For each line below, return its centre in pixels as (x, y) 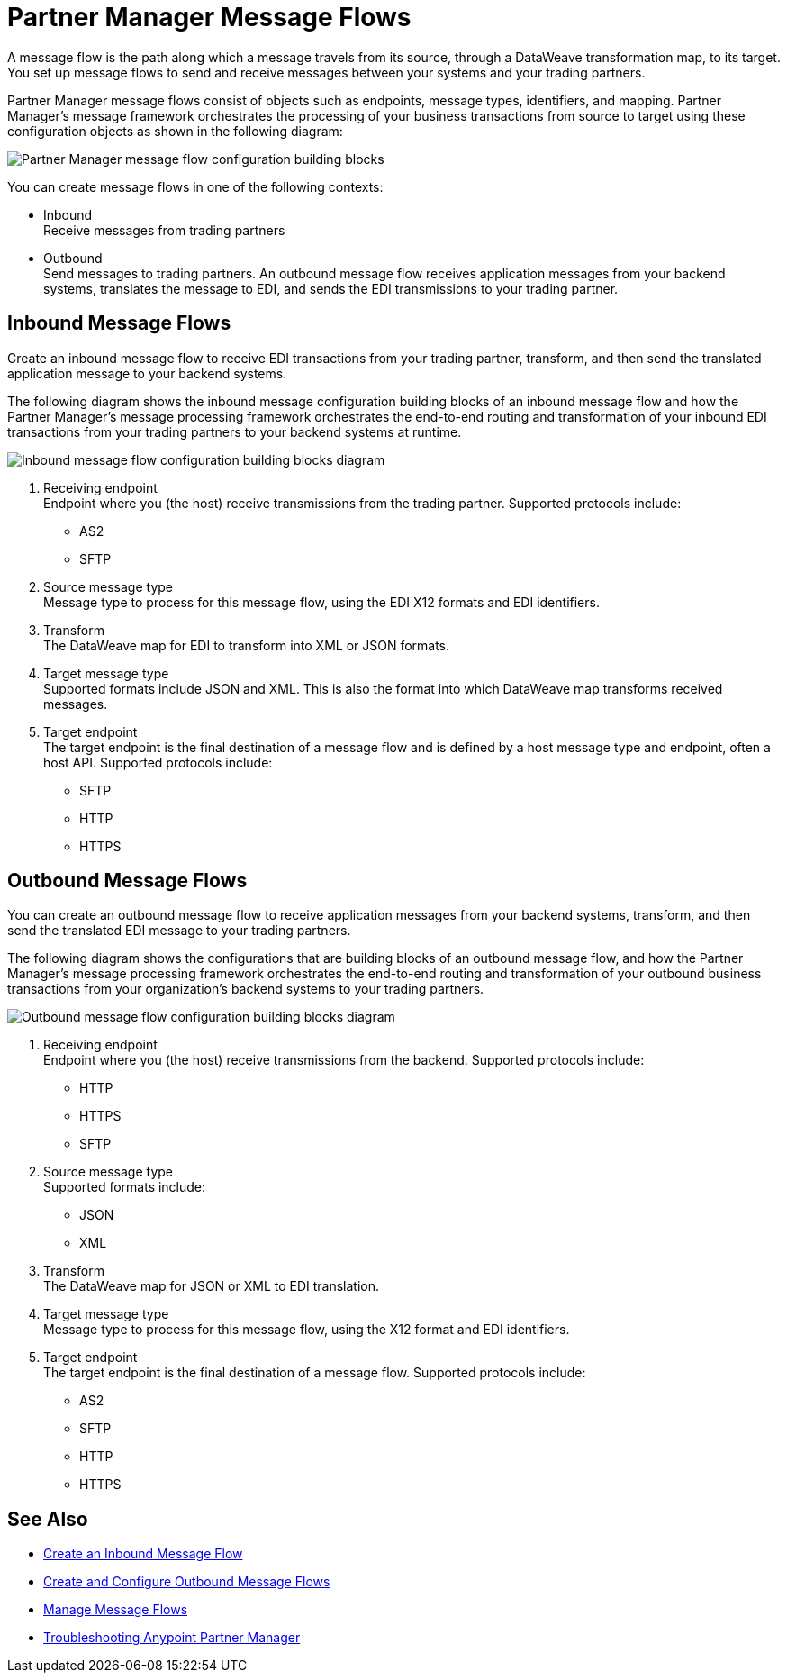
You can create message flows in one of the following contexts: (195, 186)
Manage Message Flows (116, 1610)
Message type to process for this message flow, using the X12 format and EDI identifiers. (307, 1330)
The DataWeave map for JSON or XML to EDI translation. (212, 1286)
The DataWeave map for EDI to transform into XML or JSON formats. (247, 645)
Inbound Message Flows (119, 323)
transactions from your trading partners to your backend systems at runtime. (235, 431)
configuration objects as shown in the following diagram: (175, 131)
